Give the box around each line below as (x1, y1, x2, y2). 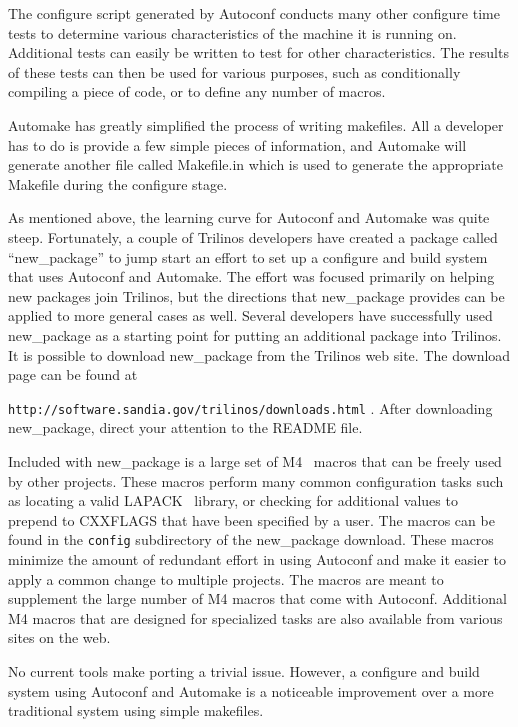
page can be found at (8, 364, 138, 385)
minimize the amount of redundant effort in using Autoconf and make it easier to (8, 548, 507, 569)
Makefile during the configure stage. (8, 173, 228, 194)
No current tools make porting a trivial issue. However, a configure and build (8, 660, 480, 681)
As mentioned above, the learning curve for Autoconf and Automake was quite (8, 207, 490, 228)
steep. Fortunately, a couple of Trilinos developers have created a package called (8, 226, 498, 247)
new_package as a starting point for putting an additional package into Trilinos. (8, 324, 502, 345)
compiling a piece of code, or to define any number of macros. (8, 81, 386, 102)
